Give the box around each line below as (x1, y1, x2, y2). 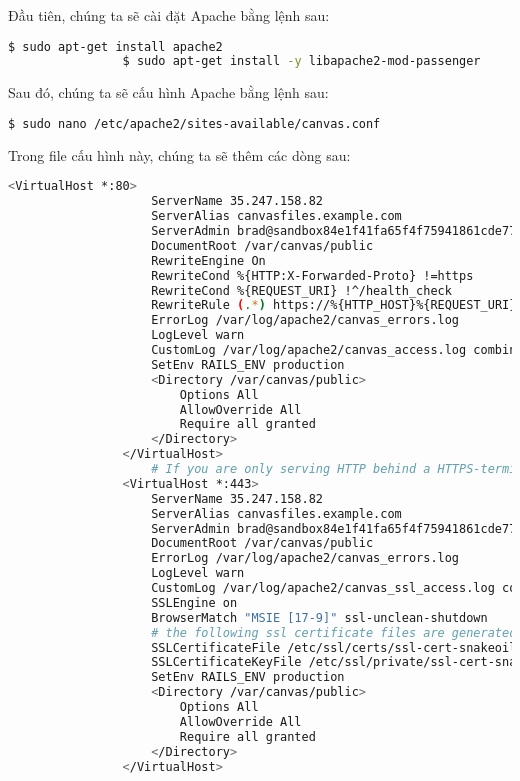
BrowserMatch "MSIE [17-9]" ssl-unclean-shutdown (151, 610, 488, 625)
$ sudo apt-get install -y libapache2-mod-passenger (122, 54, 481, 69)
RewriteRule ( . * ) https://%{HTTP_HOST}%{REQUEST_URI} (151, 298, 517, 313)
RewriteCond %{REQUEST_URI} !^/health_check (151, 283, 452, 298)
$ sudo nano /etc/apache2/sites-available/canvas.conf (8, 116, 381, 131)
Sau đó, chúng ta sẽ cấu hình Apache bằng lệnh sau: (8, 82, 329, 103)
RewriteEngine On (151, 253, 266, 268)
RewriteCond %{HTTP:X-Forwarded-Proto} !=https (151, 268, 474, 283)
